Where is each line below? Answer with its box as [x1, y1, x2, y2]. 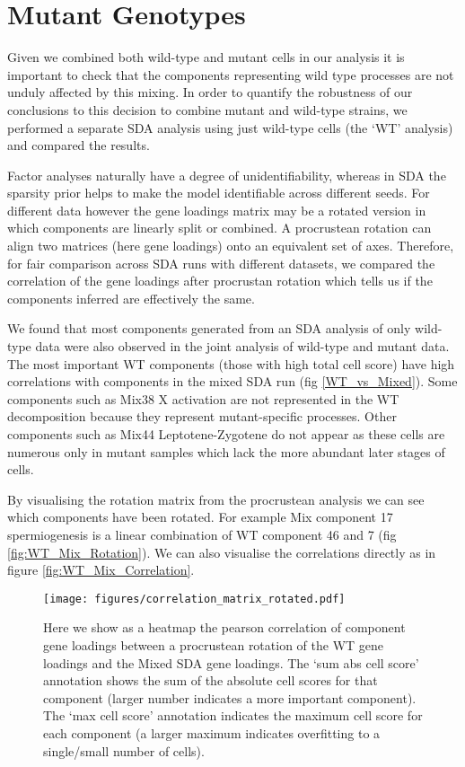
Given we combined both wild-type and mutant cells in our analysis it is [7, 48, 405, 66]
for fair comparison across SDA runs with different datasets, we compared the [7, 253, 435, 272]
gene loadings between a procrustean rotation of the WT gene [43, 636, 384, 654]
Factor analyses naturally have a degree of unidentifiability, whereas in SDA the [7, 165, 446, 184]
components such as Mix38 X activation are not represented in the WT [7, 389, 399, 408]
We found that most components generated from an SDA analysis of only [7, 319, 411, 338]
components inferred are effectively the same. [7, 288, 255, 307]
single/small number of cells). [43, 741, 205, 760]
